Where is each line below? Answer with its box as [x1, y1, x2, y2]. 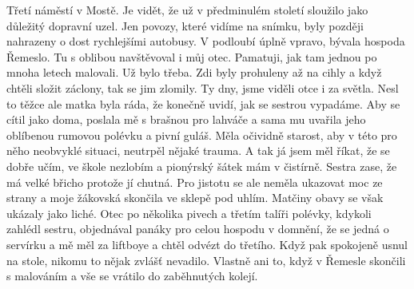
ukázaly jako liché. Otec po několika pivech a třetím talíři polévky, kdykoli [6, 204, 372, 221]
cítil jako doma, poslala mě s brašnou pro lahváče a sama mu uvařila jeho [6, 111, 366, 128]
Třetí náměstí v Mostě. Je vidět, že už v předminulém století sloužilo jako [6, 2, 368, 18]
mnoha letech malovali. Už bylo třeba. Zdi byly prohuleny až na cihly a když [6, 64, 382, 81]
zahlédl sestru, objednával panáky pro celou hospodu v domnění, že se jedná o [6, 220, 389, 237]
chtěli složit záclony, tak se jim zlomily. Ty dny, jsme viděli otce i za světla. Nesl [6, 79, 399, 96]
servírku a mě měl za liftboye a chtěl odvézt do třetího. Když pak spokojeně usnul [6, 236, 408, 252]
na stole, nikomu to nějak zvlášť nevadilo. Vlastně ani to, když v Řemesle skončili [6, 251, 406, 268]
